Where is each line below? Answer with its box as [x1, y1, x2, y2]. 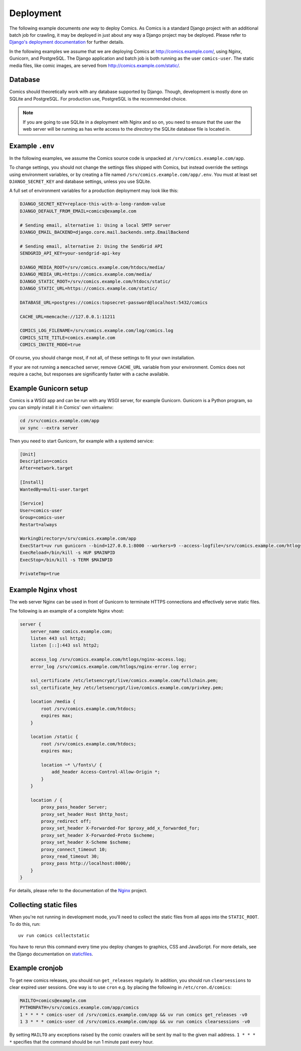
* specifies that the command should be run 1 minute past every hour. [9, 1038, 154, 1045]
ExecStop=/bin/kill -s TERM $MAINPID [20, 557, 113, 562]
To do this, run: [9, 921, 41, 927]
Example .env [9, 141, 55, 150]
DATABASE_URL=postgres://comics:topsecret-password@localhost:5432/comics [20, 300, 208, 305]
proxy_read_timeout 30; [41, 853, 100, 859]
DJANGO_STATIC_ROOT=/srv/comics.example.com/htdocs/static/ [20, 278, 171, 284]
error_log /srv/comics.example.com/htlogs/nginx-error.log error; [30, 663, 198, 670]
